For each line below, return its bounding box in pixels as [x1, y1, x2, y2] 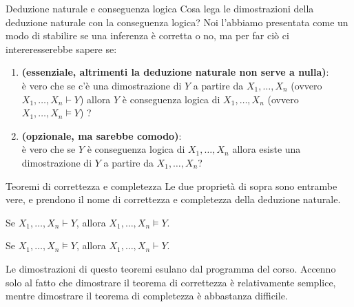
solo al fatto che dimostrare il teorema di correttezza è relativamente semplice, [6, 275, 336, 289]
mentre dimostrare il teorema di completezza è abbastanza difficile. [6, 288, 288, 303]
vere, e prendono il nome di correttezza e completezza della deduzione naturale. [6, 192, 341, 207]
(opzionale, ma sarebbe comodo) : [21, 128, 182, 142]
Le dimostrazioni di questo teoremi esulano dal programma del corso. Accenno [6, 261, 336, 275]
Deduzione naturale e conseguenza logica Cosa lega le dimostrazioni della [6, 1, 314, 15]
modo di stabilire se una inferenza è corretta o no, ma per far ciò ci [6, 28, 289, 43]
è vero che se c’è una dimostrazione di [21, 78, 182, 92]
